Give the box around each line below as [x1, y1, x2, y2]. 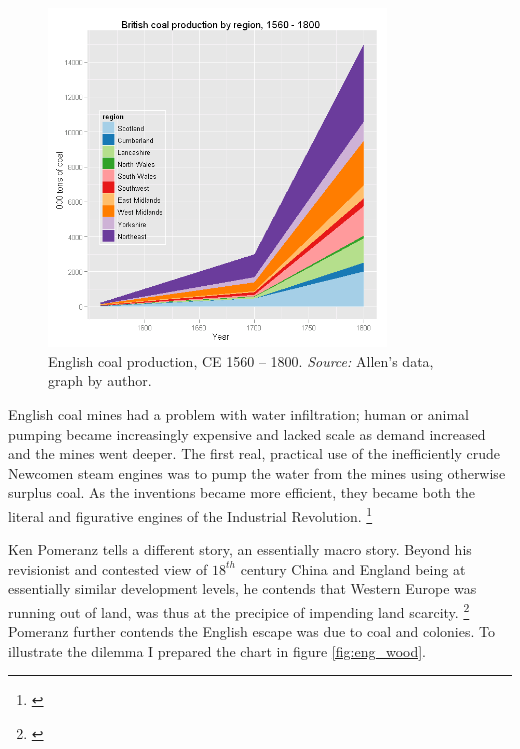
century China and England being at [240, 558, 466, 579]
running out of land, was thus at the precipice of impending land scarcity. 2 [8, 598, 470, 622]
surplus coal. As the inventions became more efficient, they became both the [8, 482, 475, 503]
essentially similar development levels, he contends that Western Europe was [8, 578, 477, 599]
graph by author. [48, 370, 152, 391]
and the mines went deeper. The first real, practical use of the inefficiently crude [8, 443, 500, 464]
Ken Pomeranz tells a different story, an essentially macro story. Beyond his [8, 539, 472, 560]
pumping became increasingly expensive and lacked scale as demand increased [8, 423, 486, 444]
